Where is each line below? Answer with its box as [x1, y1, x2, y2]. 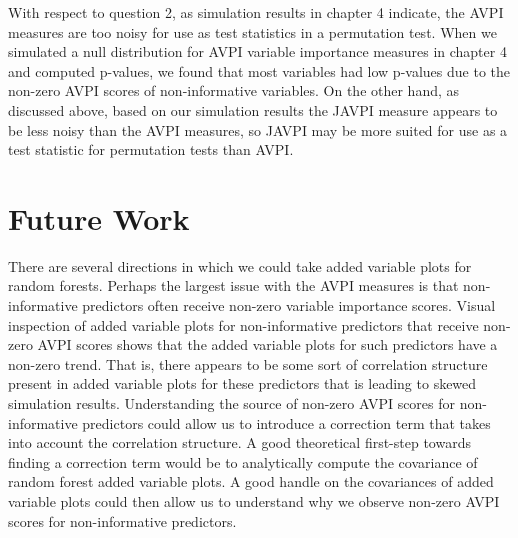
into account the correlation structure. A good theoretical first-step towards [8, 432, 471, 453]
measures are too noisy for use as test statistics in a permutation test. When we [8, 21, 497, 42]
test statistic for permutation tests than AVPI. [8, 139, 294, 160]
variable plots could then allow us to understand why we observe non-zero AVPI [8, 491, 500, 511]
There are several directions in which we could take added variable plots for [8, 255, 472, 276]
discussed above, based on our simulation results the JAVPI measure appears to [8, 99, 498, 120]
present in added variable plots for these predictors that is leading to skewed [8, 373, 477, 394]
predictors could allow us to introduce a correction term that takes [82, 412, 491, 433]
